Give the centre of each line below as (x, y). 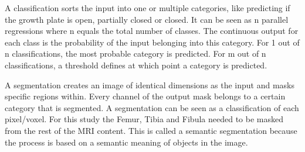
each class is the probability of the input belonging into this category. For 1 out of (152, 42)
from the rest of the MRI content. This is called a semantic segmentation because (151, 130)
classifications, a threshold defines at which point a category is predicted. (136, 65)
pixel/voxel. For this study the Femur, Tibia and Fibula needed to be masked (144, 119)
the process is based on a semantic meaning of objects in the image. (126, 142)
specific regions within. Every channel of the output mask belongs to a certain (145, 96)
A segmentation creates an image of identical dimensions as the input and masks (150, 84)
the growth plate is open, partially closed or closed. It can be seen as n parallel (147, 19)
